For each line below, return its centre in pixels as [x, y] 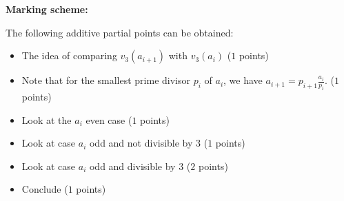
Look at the [47, 119]
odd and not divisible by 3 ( [149, 143]
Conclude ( [45, 189]
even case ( [109, 119]
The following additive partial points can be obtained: [120, 32]
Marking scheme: [47, 9]
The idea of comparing [69, 55]
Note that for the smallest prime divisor [106, 80]
